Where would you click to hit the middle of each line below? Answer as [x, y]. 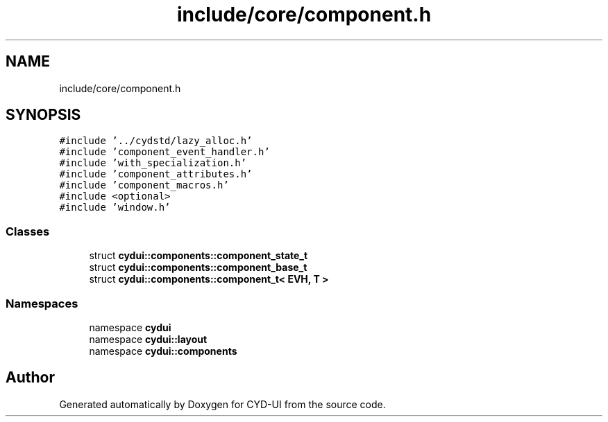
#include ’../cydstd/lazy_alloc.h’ [156, 141]
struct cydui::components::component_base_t [198, 267]
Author [30, 378]
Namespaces [42, 303]
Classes [28, 231]
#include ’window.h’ [115, 208]
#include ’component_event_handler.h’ [164, 152]
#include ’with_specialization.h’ [153, 163]
